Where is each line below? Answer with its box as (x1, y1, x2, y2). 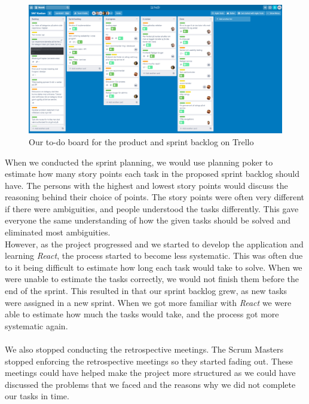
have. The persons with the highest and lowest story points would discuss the (5, 179, 288, 191)
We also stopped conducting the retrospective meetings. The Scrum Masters (5, 343, 284, 355)
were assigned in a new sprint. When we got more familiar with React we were (5, 296, 292, 308)
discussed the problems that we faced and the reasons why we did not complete (5, 378, 296, 390)
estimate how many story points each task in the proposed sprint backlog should (5, 167, 299, 180)
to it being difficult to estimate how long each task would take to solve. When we (5, 261, 302, 273)
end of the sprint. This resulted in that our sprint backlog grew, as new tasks (5, 284, 287, 297)
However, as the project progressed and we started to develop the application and (5, 237, 304, 250)
